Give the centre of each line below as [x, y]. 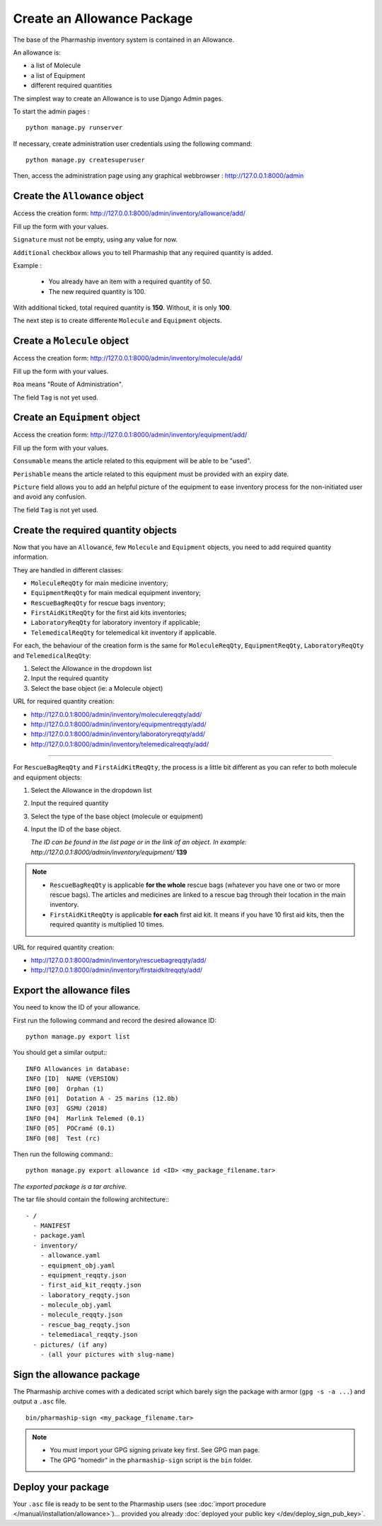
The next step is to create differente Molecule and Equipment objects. [117, 321]
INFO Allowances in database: [78, 1069]
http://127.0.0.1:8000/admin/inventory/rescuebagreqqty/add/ [118, 960]
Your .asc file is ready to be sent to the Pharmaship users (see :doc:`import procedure [140, 1504]
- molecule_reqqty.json [81, 1315]
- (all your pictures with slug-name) [108, 1355]
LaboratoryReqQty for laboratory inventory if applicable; [116, 623]
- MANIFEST [52, 1225]
